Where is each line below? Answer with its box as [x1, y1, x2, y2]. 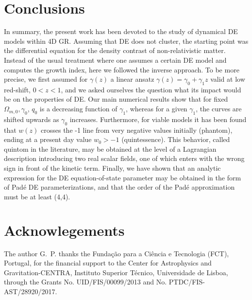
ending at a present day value [4, 134, 92, 144]
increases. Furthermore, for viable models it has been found [69, 114, 247, 124]
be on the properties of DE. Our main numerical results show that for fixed [4, 94, 228, 104]
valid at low [210, 74, 245, 84]
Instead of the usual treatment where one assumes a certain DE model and [4, 54, 227, 65]
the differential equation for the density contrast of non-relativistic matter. [4, 45, 226, 55]
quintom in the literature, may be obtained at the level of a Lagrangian [4, 143, 217, 154]
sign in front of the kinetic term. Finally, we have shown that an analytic [4, 163, 221, 173]
